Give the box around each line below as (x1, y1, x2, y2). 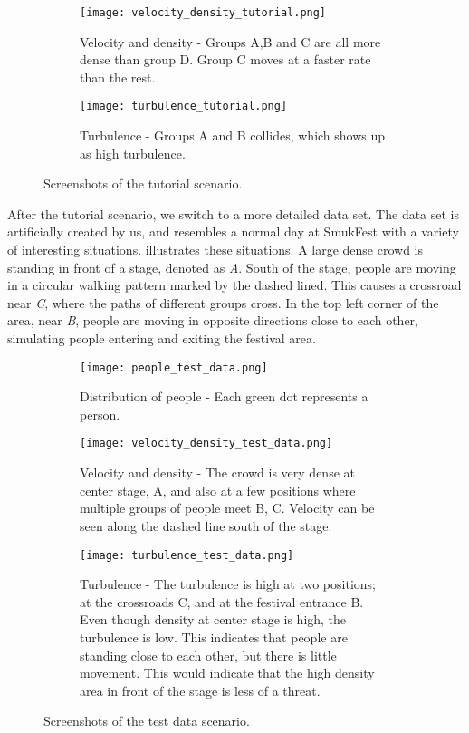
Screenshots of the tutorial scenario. (43, 174, 243, 193)
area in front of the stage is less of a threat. (80, 680, 321, 699)
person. (80, 404, 120, 423)
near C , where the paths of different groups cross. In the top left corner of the (7, 293, 439, 312)
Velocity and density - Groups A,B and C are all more (80, 32, 381, 51)
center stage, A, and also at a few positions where (80, 480, 356, 499)
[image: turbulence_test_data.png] (80, 548, 294, 562)
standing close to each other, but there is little (80, 645, 337, 664)
